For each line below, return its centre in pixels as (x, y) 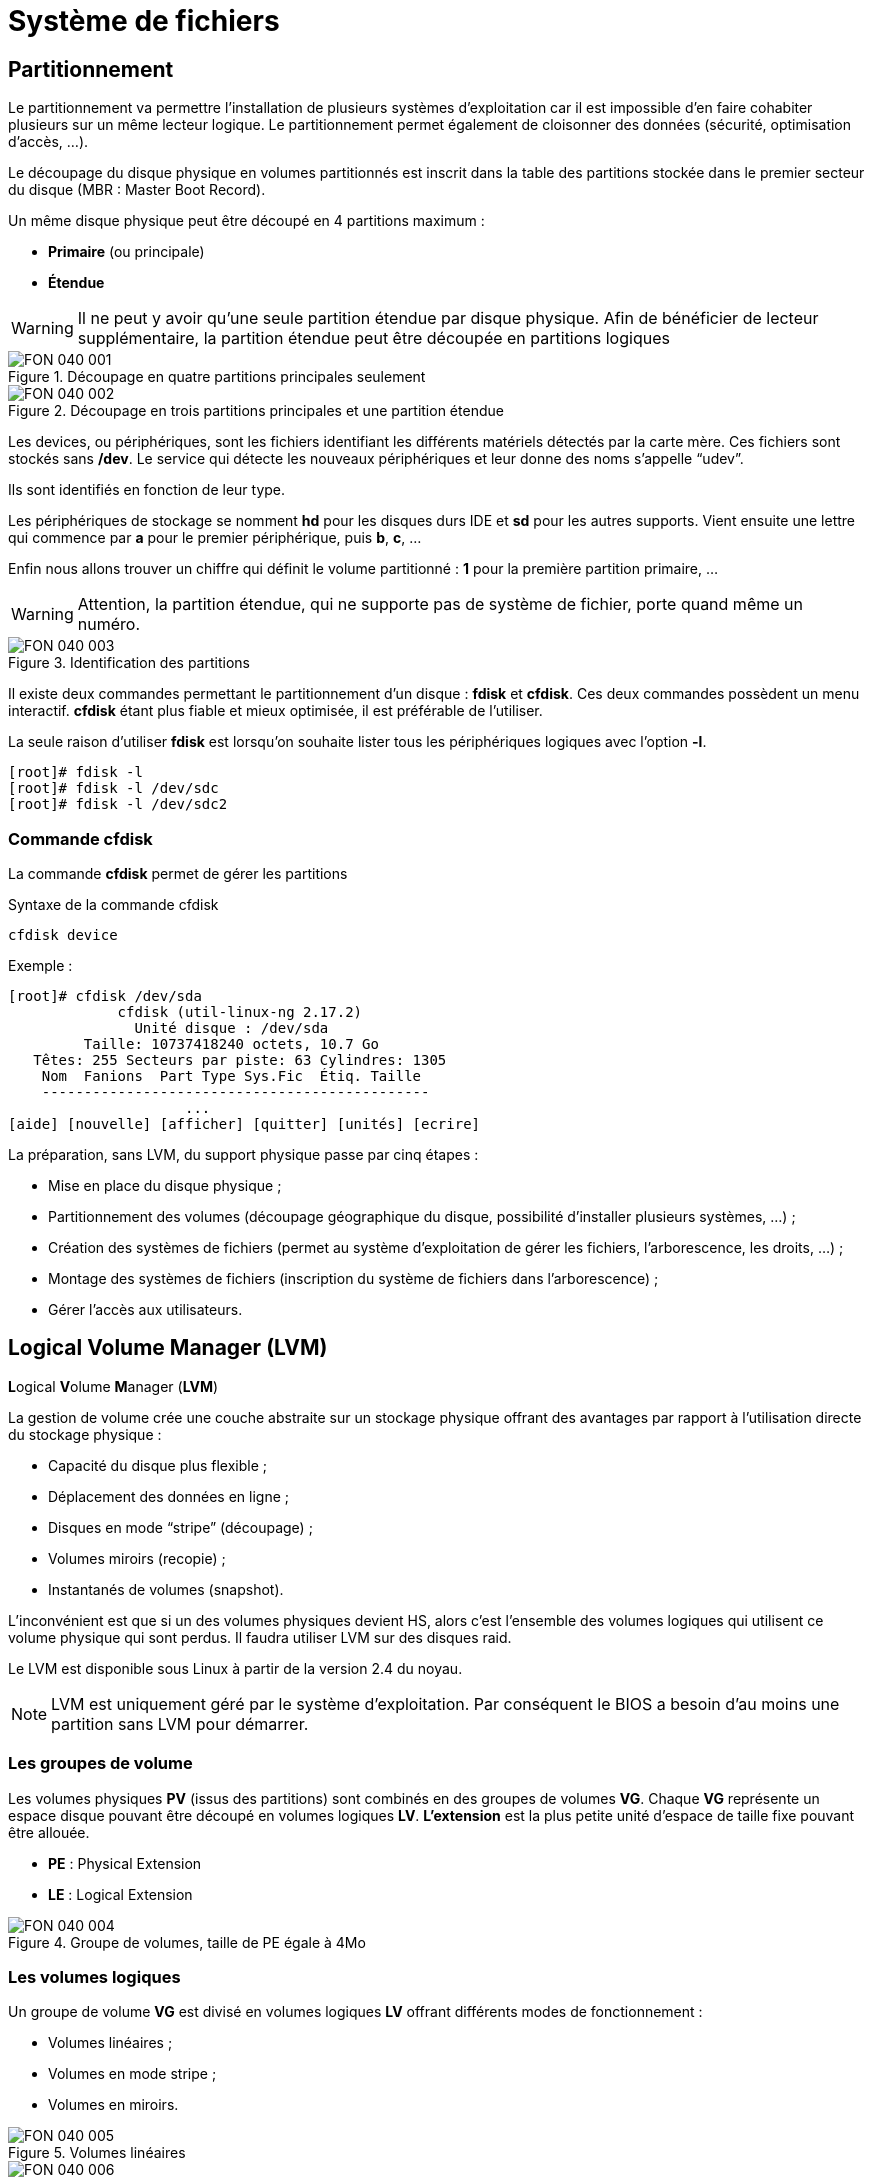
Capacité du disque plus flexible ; (157, 1465)
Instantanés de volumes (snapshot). (166, 1589)
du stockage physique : (85, 1434)
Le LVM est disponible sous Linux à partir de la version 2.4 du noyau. (235, 1668)
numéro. (109, 624)
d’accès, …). (48, 142)
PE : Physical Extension (125, 1863)
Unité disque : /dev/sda (231, 1027)
